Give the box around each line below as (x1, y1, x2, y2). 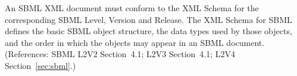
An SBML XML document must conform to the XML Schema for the (5, 2, 259, 14)
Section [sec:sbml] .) (5, 59, 76, 71)
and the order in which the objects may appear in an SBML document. (5, 36, 265, 48)
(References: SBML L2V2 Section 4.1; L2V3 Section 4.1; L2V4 (5, 48, 236, 60)
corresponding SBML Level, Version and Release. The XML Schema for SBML (5, 13, 292, 25)
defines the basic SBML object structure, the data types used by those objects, (5, 25, 292, 37)
